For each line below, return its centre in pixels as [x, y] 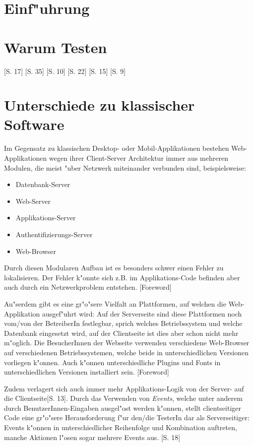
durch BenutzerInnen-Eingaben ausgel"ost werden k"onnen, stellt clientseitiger [123, 408]
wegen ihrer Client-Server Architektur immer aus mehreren [139, 158]
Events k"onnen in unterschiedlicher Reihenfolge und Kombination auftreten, [121, 427]
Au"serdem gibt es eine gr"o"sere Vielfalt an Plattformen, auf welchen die [115, 303]
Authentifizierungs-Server [54, 234]
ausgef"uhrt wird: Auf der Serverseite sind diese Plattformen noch [142, 313]
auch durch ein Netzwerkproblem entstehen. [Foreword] [88, 287]
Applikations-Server [46, 218]
